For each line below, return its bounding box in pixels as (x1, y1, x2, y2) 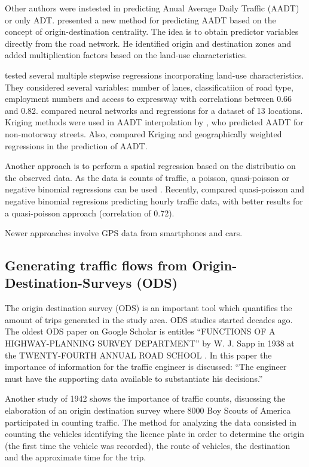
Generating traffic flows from (5, 256, 188, 275)
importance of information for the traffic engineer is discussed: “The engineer (5, 360, 287, 373)
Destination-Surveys (5, 273, 132, 292)
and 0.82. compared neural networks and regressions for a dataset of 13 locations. (5, 104, 303, 116)
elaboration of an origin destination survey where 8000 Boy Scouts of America (5, 404, 291, 417)
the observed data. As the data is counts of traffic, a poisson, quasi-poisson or (5, 171, 290, 183)
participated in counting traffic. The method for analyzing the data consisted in (5, 415, 296, 428)
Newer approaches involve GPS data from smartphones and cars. (5, 227, 243, 239)
